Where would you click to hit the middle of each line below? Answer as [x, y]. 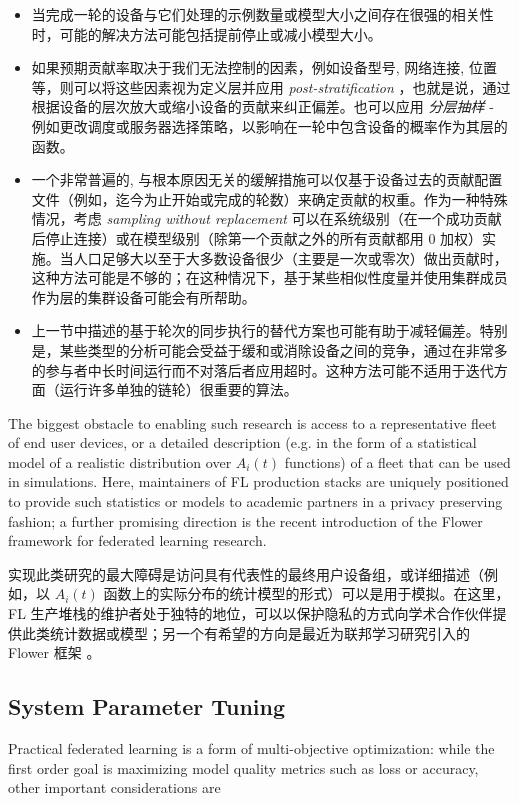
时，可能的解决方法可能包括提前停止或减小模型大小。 [206, 33]
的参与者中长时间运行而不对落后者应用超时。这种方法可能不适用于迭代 [262, 369]
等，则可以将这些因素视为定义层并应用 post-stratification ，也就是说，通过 [271, 86]
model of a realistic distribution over [120, 461]
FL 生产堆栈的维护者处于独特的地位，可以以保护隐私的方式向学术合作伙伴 [250, 613]
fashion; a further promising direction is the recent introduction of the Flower [245, 520]
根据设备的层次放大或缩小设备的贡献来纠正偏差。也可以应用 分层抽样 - [262, 106]
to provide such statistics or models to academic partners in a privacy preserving [255, 501]
